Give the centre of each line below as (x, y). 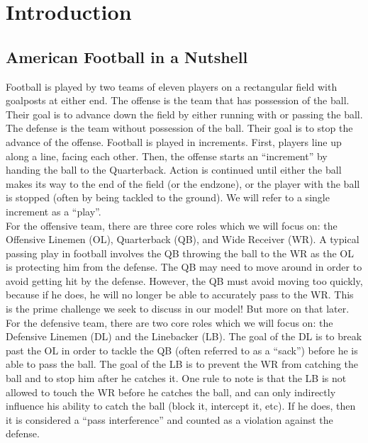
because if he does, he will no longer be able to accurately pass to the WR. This (180, 295)
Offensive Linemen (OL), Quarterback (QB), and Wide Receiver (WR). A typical (183, 239)
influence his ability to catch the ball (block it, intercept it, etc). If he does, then (181, 406)
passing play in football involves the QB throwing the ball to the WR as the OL (180, 253)
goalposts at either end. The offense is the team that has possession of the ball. (178, 100)
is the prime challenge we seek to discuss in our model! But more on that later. (178, 309)
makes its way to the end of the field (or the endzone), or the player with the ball (183, 183)
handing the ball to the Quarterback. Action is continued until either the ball (174, 170)
